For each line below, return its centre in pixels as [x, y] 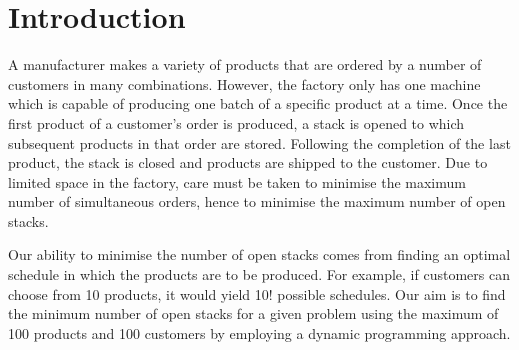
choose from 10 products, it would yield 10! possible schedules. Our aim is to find [257, 293]
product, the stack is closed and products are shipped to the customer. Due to [248, 162]
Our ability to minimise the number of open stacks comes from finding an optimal [259, 254]
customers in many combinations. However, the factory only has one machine [244, 83]
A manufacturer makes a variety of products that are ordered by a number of [245, 64]
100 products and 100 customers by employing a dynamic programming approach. [259, 332]
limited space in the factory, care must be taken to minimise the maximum [237, 181]
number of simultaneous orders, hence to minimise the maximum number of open [257, 201]
